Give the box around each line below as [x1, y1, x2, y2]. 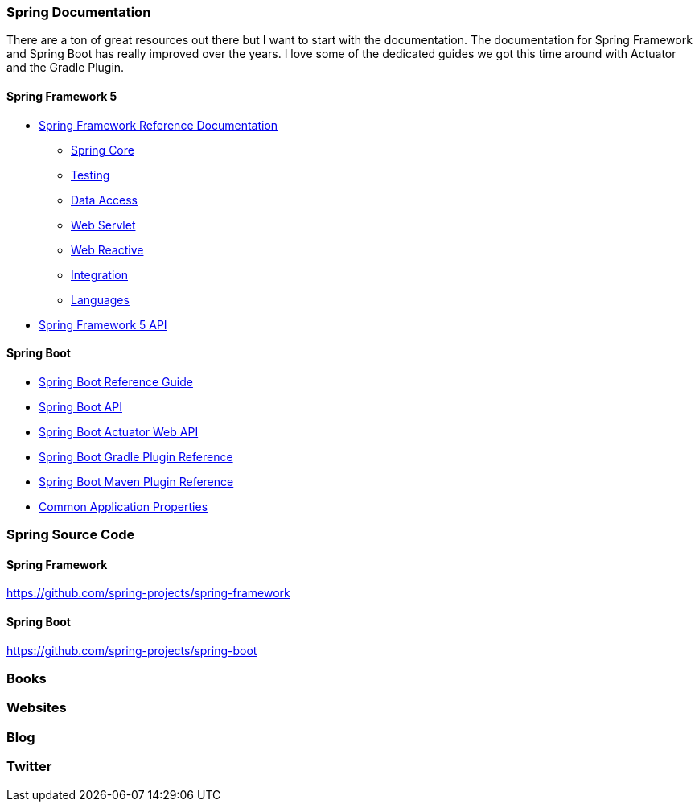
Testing [71, 167, 110, 182]
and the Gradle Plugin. [6, 60, 125, 75]
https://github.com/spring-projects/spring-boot [6, 643, 257, 658]
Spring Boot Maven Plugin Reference [39, 474, 234, 489]
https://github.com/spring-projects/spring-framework [6, 586, 290, 600]
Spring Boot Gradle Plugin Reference [39, 449, 233, 464]
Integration [71, 267, 128, 282]
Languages [71, 292, 130, 307]
